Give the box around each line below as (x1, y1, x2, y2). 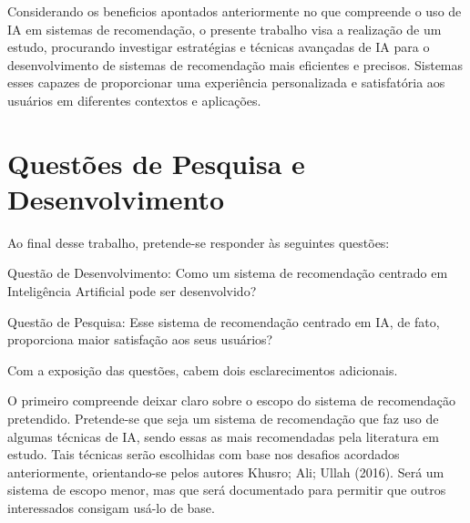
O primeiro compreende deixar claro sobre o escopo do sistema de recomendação (7, 391, 456, 410)
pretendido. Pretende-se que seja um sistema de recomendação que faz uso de (7, 409, 439, 428)
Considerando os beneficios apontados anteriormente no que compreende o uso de (7, 2, 462, 20)
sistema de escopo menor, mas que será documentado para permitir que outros (7, 480, 446, 499)
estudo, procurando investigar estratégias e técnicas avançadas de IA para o (7, 37, 430, 56)
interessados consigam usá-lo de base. (7, 498, 215, 517)
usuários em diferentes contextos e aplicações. (7, 90, 261, 109)
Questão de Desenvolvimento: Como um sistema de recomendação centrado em (7, 263, 448, 282)
